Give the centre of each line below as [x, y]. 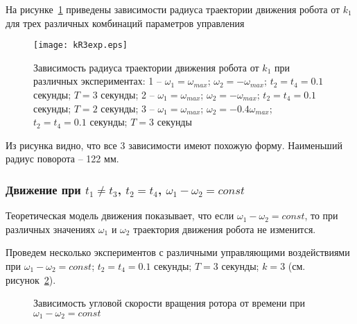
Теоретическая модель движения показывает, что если [120, 215]
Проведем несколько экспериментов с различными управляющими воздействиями [178, 252]
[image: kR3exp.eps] [81, 45]
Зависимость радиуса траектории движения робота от [146, 67]
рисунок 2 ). [31, 279]
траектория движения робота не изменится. [225, 229]
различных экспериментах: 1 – [97, 81]
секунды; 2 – [128, 95]
